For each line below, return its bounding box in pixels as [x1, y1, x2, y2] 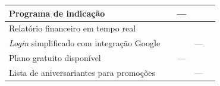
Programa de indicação [9, 7, 105, 19]
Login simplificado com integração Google [9, 37, 161, 49]
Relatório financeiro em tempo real [9, 22, 136, 34]
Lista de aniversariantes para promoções [9, 66, 156, 78]
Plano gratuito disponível [9, 52, 101, 64]
